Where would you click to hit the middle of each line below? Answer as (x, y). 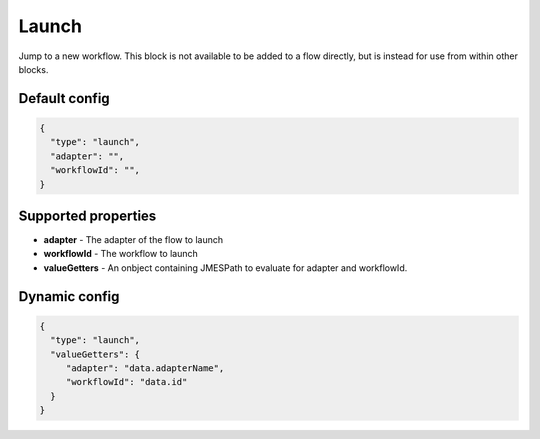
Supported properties (87, 215)
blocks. (33, 69)
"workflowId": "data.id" (126, 382)
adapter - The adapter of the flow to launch (133, 239)
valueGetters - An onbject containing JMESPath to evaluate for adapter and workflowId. (225, 267)
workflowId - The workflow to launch (121, 254)
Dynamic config (69, 296)
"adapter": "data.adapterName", (145, 368)
